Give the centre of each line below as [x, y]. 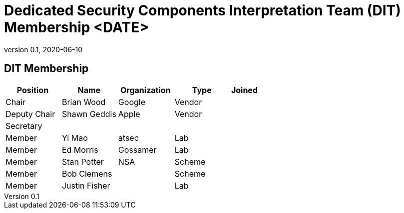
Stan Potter [83, 161]
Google [132, 102]
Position [33, 90]
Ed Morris [80, 150]
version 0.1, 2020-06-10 [43, 49]
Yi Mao [75, 138]
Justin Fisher [86, 185]
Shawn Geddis [89, 114]
